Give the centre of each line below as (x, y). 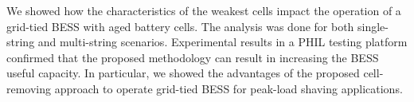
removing (29, 88)
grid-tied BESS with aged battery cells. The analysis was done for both (180, 26)
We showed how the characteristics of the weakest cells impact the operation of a (204, 10)
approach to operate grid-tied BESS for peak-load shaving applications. (228, 88)
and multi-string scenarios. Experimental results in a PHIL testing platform (223, 42)
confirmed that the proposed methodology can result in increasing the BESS (193, 57)
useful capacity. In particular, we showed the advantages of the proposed (183, 73)
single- (373, 26)
